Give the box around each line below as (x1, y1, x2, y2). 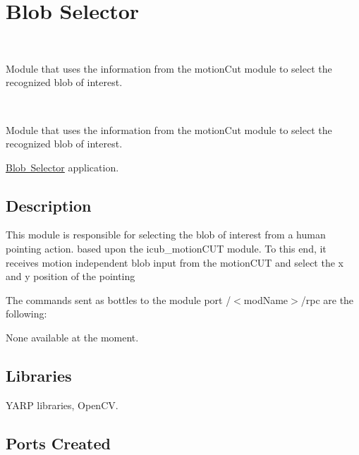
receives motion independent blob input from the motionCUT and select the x (6, 255, 343, 269)
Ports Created (6, 432, 111, 454)
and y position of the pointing (6, 269, 135, 284)
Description (6, 194, 92, 216)
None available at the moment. (6, 330, 139, 345)
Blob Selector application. (6, 159, 119, 174)
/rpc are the (300, 292, 354, 307)
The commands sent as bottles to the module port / (6, 292, 231, 307)
